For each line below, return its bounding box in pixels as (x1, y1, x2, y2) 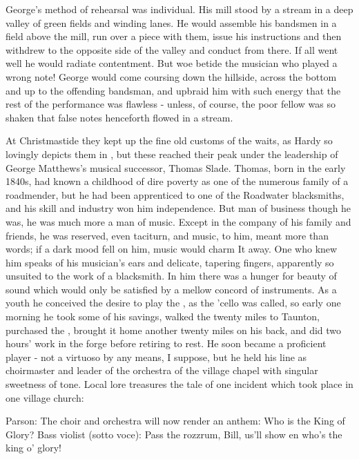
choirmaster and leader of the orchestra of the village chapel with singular (6, 363, 318, 378)
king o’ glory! (6, 440, 61, 455)
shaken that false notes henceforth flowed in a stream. (6, 110, 233, 124)
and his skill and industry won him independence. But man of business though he (6, 201, 351, 215)
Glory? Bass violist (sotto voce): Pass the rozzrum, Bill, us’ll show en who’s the (6, 427, 342, 441)
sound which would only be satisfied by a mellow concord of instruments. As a (6, 282, 337, 296)
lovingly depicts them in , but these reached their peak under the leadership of (6, 146, 338, 161)
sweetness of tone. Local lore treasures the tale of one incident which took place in (6, 377, 353, 391)
